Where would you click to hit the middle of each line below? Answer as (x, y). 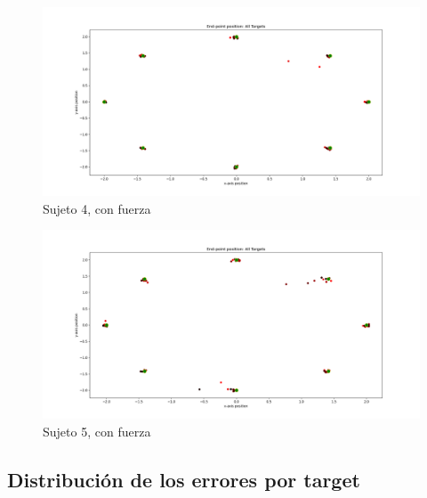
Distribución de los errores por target (184, 479)
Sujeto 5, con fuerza (97, 431)
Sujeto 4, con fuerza (97, 208)
